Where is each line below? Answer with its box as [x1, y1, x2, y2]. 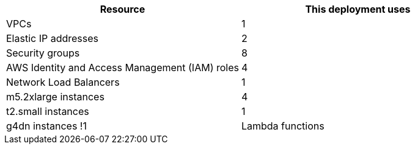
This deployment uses [305, 3, 411, 15]
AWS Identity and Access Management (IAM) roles [6, 61, 239, 74]
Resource [100, 3, 145, 15]
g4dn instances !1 [6, 120, 87, 132]
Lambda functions [241, 120, 325, 132]
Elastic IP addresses [6, 32, 99, 44]
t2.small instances [6, 105, 89, 117]
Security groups [6, 47, 80, 59]
